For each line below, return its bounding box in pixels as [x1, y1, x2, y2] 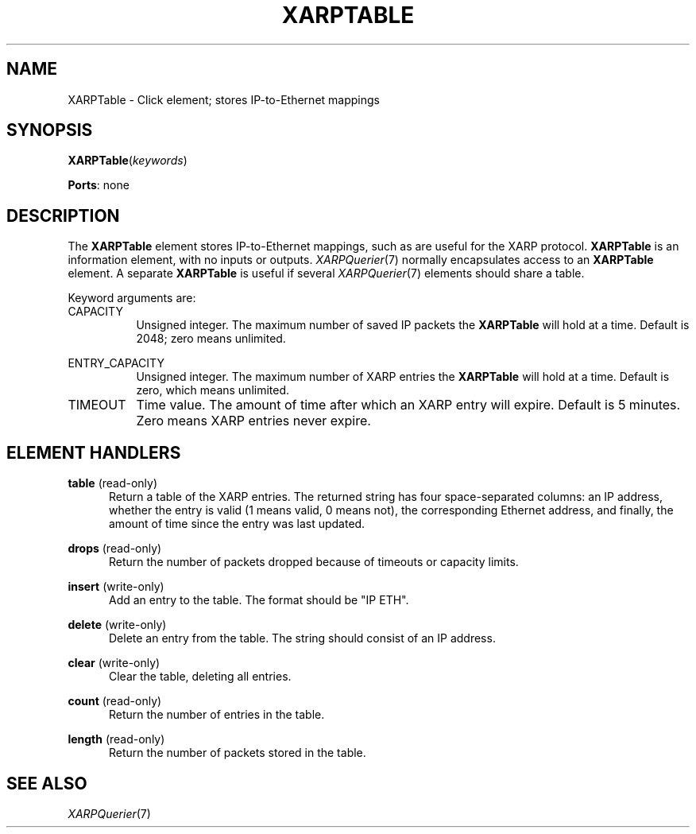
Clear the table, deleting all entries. [109, 669, 292, 684]
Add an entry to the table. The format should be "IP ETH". [109, 593, 409, 607]
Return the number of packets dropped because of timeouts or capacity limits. [109, 555, 519, 569]
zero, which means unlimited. [136, 383, 290, 398]
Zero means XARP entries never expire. [136, 413, 371, 429]
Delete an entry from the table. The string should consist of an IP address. [109, 631, 496, 646]
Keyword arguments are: [68, 291, 196, 305]
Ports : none [68, 178, 130, 192]
